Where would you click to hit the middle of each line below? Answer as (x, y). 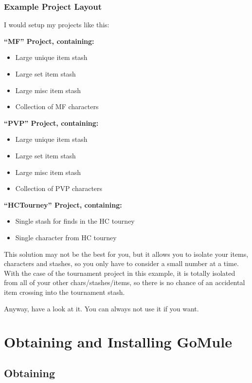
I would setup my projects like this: (57, 25)
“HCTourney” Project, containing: (63, 204)
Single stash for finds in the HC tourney (75, 221)
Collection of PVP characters (59, 188)
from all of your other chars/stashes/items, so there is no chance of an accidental (125, 282)
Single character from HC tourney (66, 237)
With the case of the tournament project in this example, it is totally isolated (120, 273)
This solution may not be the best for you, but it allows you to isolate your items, (126, 254)
